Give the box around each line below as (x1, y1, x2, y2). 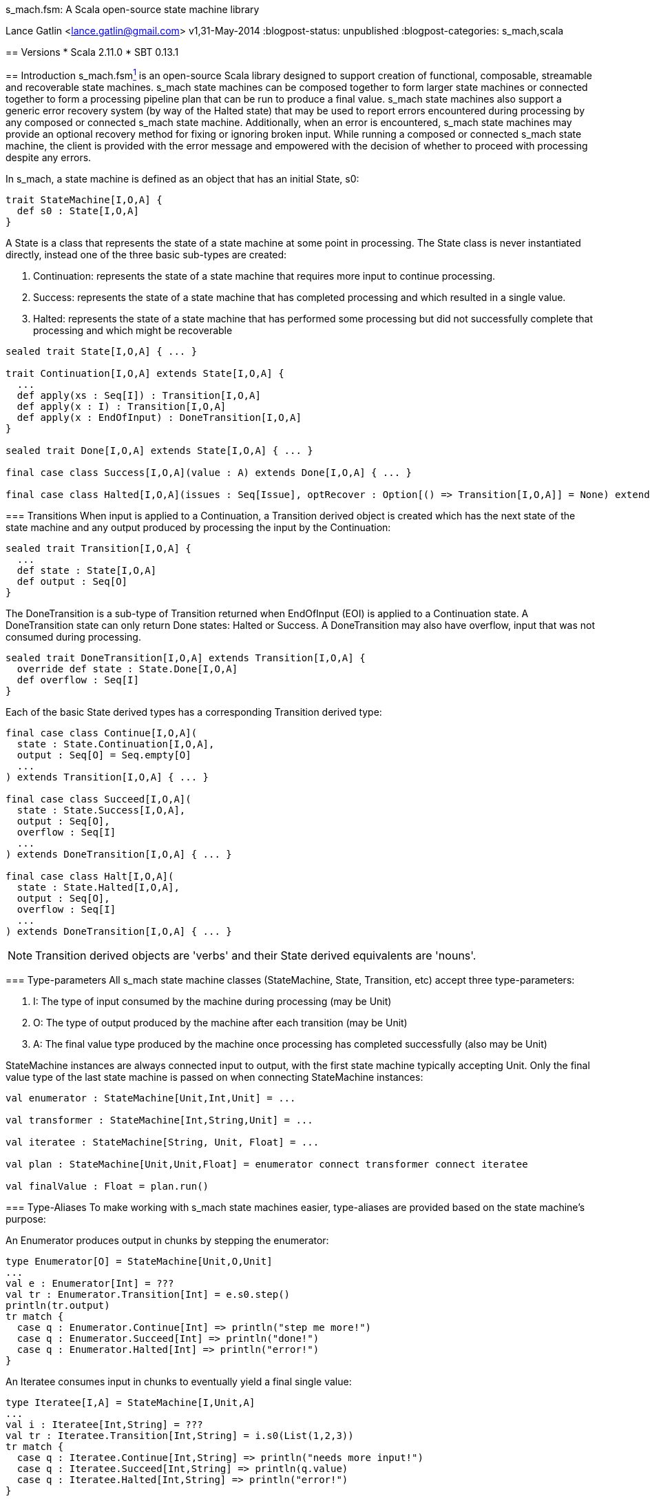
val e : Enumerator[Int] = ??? (6, 1277, 174, 1289)
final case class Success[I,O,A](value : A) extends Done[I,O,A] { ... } (6, 466, 412, 478)
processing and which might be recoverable (33, 324, 233, 336)
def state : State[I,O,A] (17, 564, 157, 576)
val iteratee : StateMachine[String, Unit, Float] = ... (6, 1136, 319, 1148)
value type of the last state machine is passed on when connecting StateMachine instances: (6, 1070, 423, 1083)
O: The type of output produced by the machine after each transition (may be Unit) (33, 1016, 408, 1028)
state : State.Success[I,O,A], (17, 804, 186, 816)
